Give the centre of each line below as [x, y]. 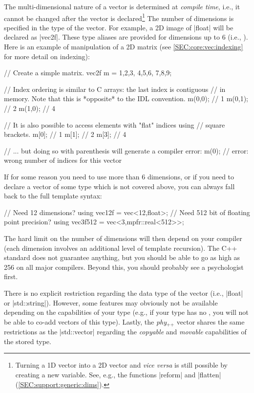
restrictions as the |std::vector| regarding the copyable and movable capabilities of [125, 332]
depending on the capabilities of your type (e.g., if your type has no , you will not [126, 312]
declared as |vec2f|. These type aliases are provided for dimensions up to [112, 37]
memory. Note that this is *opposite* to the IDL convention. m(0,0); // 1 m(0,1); [126, 98]
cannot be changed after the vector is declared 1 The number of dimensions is [119, 17]
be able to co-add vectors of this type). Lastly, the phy [85, 321]
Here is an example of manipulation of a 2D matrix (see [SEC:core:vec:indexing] [124, 47]
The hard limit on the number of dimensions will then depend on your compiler [123, 238]
